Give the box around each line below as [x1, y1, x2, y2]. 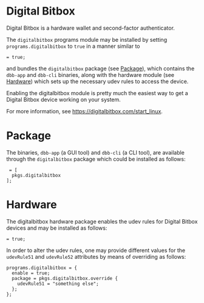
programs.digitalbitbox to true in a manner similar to [6, 42, 140, 50]
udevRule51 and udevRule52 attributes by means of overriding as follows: [6, 253, 186, 260]
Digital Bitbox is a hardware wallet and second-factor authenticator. [6, 24, 175, 32]
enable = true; [12, 270, 50, 276]
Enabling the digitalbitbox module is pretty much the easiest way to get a [6, 89, 188, 96]
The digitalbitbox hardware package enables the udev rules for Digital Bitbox [6, 218, 198, 225]
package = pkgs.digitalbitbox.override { [12, 275, 118, 281]
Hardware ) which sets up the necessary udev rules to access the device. [6, 78, 189, 85]
